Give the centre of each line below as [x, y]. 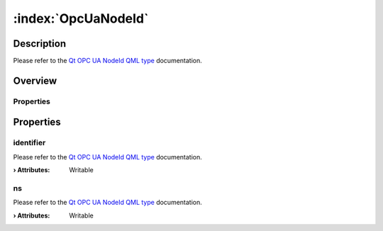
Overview [35, 80]
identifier [29, 143]
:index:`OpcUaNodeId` [81, 18]
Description [40, 44]
